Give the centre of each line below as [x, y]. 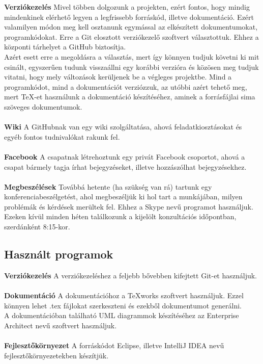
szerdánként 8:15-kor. [37, 227]
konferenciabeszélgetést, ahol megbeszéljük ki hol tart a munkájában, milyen [123, 197]
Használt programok [59, 254]
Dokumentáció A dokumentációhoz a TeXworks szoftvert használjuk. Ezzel [124, 295]
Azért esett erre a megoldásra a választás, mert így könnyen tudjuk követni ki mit [132, 56]
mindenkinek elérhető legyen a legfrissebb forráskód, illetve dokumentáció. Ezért [129, 17]
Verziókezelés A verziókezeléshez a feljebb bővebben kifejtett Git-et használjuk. [131, 275]
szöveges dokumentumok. [43, 106]
